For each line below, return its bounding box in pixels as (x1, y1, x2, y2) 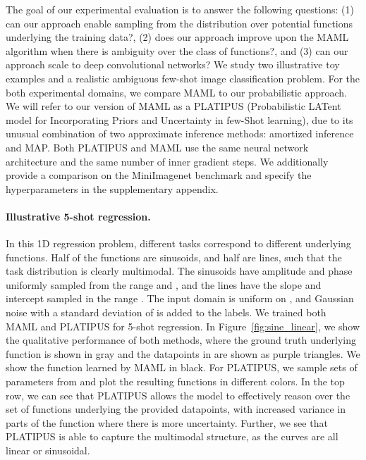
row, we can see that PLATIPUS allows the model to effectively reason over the (6, 387, 350, 402)
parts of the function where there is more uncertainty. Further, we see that (6, 415, 328, 430)
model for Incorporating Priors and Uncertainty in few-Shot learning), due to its (6, 112, 353, 127)
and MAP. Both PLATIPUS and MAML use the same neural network (6, 139, 309, 154)
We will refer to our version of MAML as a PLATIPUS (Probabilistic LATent (6, 99, 341, 113)
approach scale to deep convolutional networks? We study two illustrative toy (6, 57, 340, 72)
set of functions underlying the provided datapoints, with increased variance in (6, 402, 346, 416)
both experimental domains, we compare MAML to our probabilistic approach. (6, 85, 347, 99)
